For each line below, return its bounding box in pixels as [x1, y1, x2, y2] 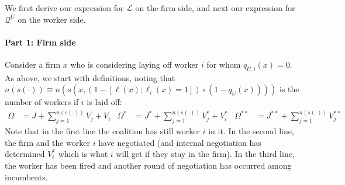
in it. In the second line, [208, 125, 294, 137]
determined [5, 148, 45, 160]
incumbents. [5, 170, 48, 183]
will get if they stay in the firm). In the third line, [116, 148, 295, 160]
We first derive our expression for [5, 2, 124, 13]
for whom [206, 58, 241, 70]
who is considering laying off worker [70, 58, 199, 70]
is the [280, 83, 299, 95]
